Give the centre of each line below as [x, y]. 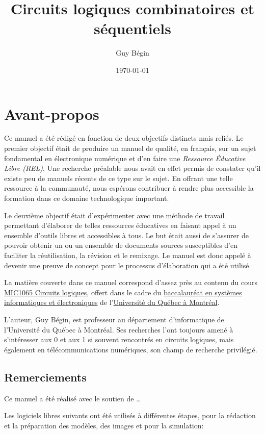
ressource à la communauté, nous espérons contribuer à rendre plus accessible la [129, 188]
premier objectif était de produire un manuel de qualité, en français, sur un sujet [130, 148]
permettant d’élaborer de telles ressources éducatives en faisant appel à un [120, 225]
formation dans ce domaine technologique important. [87, 198]
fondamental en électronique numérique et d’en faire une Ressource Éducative [125, 158]
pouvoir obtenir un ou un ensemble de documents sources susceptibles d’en [121, 245]
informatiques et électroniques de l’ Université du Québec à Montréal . [112, 302]
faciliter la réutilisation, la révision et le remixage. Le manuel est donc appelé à [128, 255]
